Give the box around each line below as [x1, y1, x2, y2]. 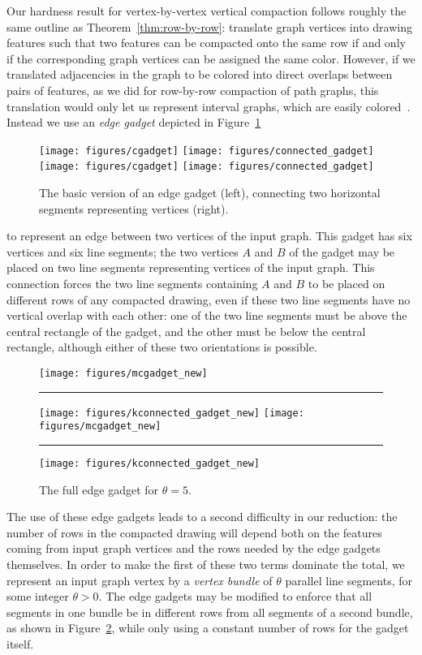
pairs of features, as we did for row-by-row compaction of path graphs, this [6, 81, 379, 98]
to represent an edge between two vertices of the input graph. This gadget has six [6, 227, 412, 244]
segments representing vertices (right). [39, 200, 229, 217]
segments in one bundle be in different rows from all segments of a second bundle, [6, 603, 413, 620]
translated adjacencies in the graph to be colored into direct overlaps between [6, 66, 393, 83]
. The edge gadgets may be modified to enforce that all [98, 588, 372, 605]
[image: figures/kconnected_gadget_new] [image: [39, 407, 304, 419]
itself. [6, 635, 34, 652]
